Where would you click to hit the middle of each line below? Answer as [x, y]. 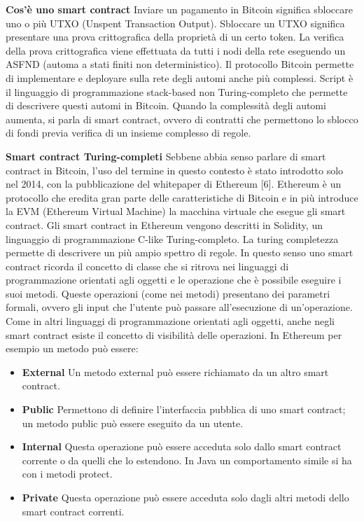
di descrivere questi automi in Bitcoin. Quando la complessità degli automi [166, 105]
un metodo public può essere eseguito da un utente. [133, 423]
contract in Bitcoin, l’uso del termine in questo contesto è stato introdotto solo [175, 170]
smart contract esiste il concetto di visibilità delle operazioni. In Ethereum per [174, 334]
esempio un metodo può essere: [72, 348]
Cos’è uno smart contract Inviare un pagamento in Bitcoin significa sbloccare [179, 9]
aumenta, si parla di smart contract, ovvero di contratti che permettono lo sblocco [182, 119]
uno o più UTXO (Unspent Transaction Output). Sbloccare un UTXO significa [175, 23]
